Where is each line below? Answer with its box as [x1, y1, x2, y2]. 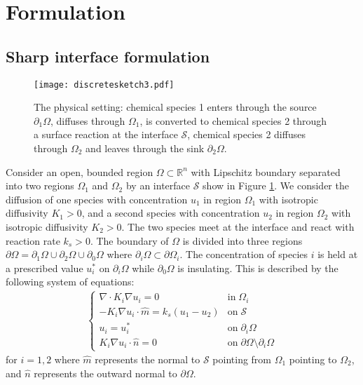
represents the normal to [95, 352, 200, 367]
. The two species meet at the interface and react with [121, 219, 355, 234]
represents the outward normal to [34, 365, 177, 380]
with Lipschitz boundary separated [191, 164, 341, 179]
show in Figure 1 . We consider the [203, 178, 349, 193]
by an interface [125, 178, 191, 193]
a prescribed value [6, 260, 83, 275]
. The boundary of [90, 233, 169, 248]
